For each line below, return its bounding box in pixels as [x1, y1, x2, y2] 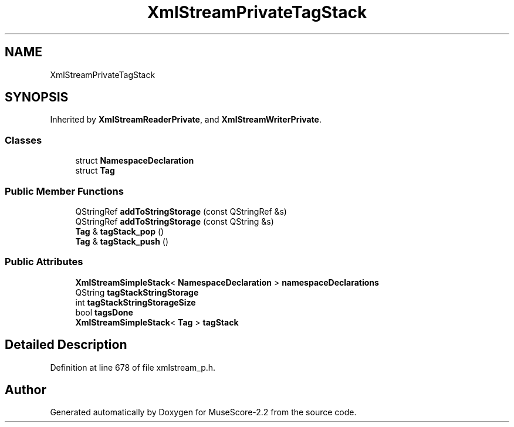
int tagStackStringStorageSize [75, 297, 196, 307]
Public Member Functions [5, 185, 124, 197]
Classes [5, 134, 42, 146]
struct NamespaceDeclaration [75, 155, 194, 166]
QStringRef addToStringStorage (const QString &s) [75, 216, 274, 226]
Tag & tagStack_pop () [75, 226, 164, 236]
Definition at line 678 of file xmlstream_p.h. [50, 362, 216, 372]
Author [5, 382, 46, 397]
